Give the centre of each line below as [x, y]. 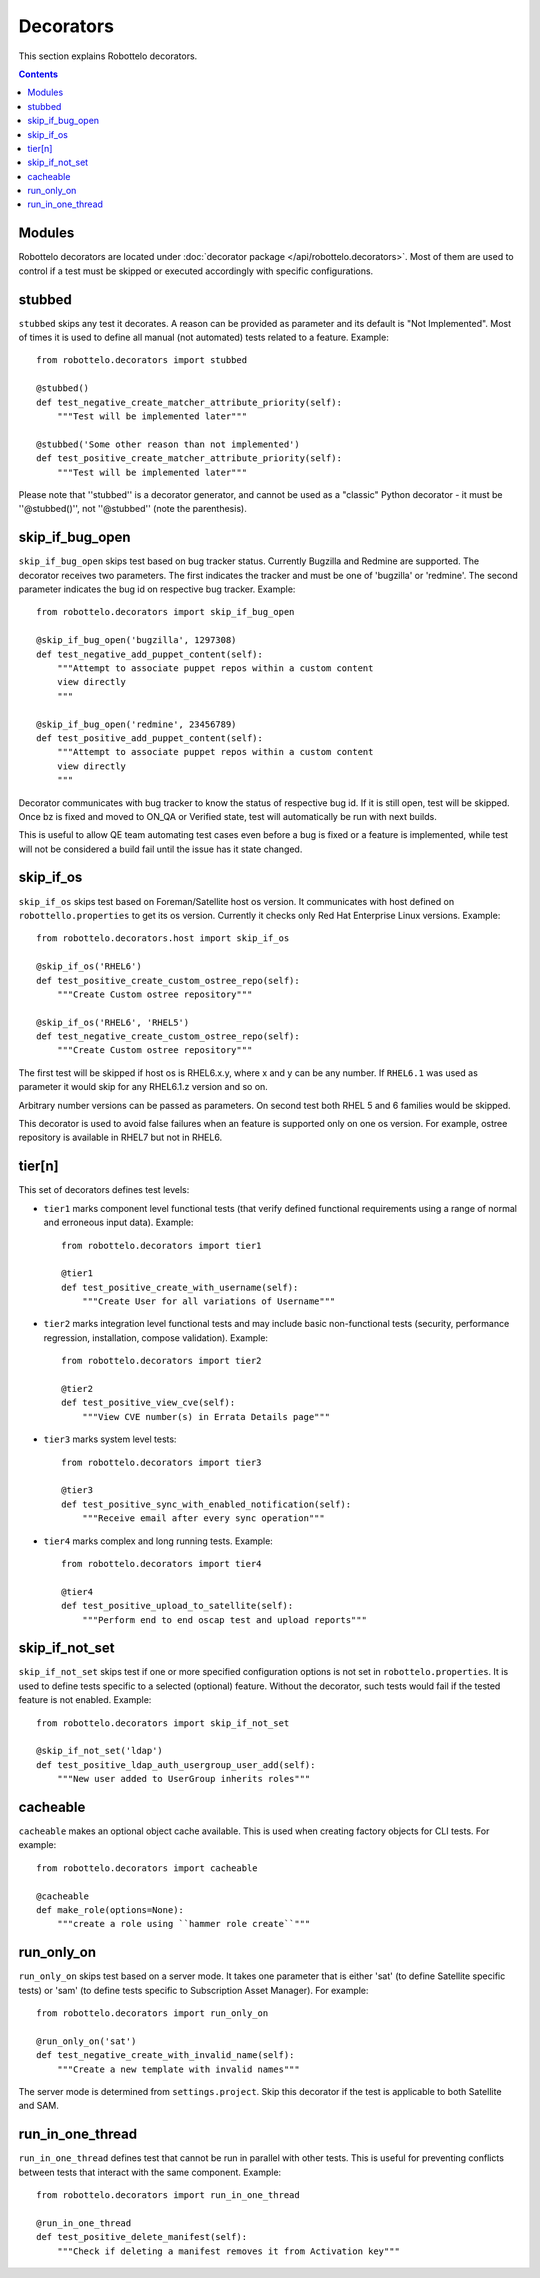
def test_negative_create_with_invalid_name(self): [165, 2055]
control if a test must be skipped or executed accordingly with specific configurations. [196, 271]
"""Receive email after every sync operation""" [203, 1518]
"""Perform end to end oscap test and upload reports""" [224, 1619]
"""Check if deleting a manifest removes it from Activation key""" [228, 2251]
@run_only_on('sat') [86, 2041]
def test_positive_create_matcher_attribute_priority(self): [189, 458]
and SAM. [38, 2106]
